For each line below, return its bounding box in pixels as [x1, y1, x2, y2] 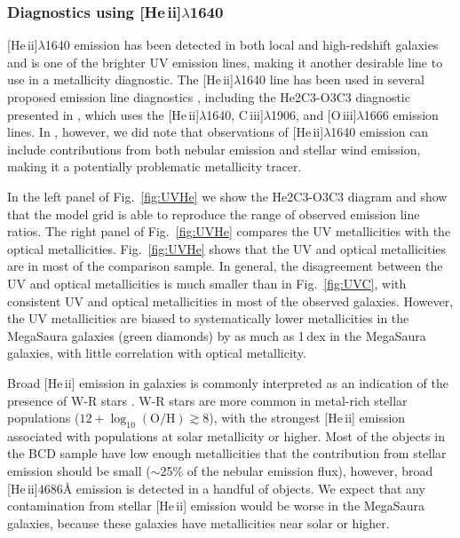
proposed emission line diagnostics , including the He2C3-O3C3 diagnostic [7, 88, 410, 106]
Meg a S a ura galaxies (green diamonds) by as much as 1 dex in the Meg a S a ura [7, 326, 426, 344]
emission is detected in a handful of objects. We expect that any [75, 479, 425, 497]
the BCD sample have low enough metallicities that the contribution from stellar [7, 444, 447, 463]
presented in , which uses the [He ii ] [7, 105, 200, 123]
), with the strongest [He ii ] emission [209, 408, 406, 427]
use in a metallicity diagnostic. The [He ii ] [7, 70, 234, 89]
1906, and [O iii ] [271, 105, 357, 123]
